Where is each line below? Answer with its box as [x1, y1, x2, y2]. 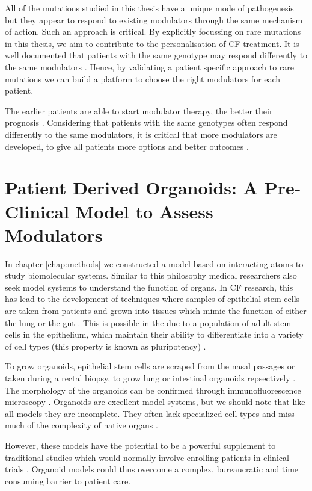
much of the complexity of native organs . [5, 419, 158, 431]
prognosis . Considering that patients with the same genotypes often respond [5, 116, 288, 129]
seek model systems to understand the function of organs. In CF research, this [5, 280, 293, 293]
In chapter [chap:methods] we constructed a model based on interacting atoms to [5, 257, 304, 270]
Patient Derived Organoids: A [5, 175, 258, 200]
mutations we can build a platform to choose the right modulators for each [5, 72, 281, 85]
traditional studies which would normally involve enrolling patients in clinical [5, 451, 289, 463]
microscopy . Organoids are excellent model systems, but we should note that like [5, 395, 305, 408]
